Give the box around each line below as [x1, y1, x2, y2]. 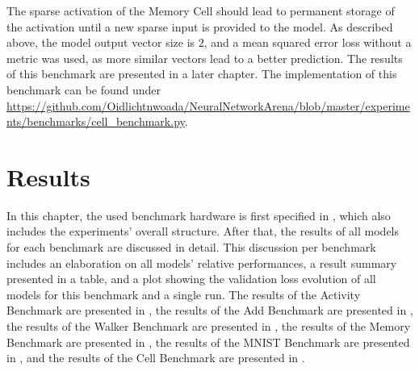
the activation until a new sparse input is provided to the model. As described [6, 18, 393, 35]
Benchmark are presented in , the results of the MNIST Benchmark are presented [6, 333, 410, 350]
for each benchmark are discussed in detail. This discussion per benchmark [6, 239, 376, 256]
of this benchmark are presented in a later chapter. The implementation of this [6, 65, 397, 82]
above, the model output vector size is [6, 34, 195, 51]
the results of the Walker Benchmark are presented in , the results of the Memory [6, 318, 411, 335]
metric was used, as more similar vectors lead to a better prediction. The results [6, 49, 403, 66]
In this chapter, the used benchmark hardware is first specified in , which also [6, 206, 391, 223]
